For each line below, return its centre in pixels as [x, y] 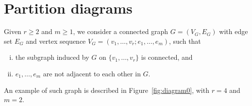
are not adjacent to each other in [92, 73]
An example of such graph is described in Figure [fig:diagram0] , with [107, 90]
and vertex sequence [56, 41]
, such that [185, 41]
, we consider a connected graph [121, 31]
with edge [234, 31]
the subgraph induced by [52, 57]
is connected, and [167, 57]
